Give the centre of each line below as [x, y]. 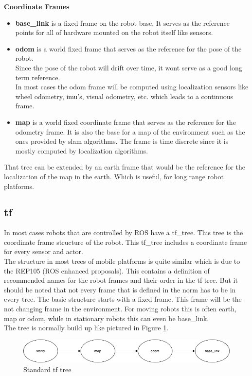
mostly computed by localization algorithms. [82, 150]
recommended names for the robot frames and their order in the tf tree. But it [121, 280]
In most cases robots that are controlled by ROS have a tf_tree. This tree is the [124, 232]
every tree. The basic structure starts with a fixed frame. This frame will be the [123, 299]
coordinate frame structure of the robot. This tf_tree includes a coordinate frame [126, 242]
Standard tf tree [47, 369]
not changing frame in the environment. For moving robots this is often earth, [120, 309]
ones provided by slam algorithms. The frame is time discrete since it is [122, 141]
